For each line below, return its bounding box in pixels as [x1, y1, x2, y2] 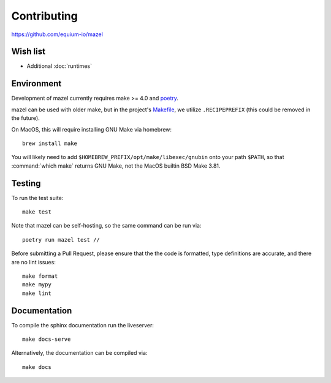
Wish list [11, 46, 46, 57]
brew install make [22, 139, 78, 147]
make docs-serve [22, 336, 71, 343]
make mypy [22, 281, 51, 288]
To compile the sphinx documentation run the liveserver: [11, 321, 154, 329]
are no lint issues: [11, 258, 56, 266]
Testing [11, 178, 41, 188]
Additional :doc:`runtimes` [26, 62, 92, 70]
